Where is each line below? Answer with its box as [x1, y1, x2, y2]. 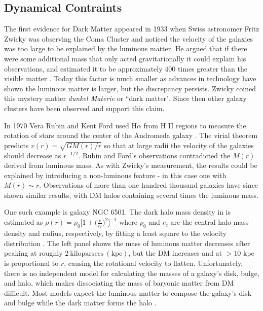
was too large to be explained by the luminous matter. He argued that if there [4, 43, 247, 54]
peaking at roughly [4, 248, 63, 258]
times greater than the [177, 63, 247, 74]
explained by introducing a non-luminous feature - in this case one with [4, 169, 227, 180]
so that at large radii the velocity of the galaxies [104, 140, 254, 150]
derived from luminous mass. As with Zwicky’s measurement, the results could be [4, 160, 257, 170]
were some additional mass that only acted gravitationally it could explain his [4, 53, 246, 63]
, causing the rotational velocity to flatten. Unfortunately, [64, 258, 243, 268]
